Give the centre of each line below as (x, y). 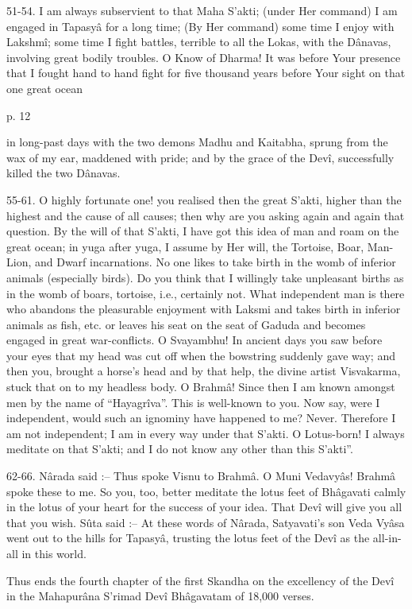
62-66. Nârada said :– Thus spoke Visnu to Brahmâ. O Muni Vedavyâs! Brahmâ (201, 476)
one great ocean (45, 88)
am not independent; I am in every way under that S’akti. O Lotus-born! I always (206, 433)
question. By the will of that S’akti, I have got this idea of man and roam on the (203, 231)
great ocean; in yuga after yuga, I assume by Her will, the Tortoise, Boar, (185, 246)
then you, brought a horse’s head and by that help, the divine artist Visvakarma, (204, 371)
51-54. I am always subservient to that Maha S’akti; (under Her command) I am (202, 10)
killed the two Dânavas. (64, 173)
